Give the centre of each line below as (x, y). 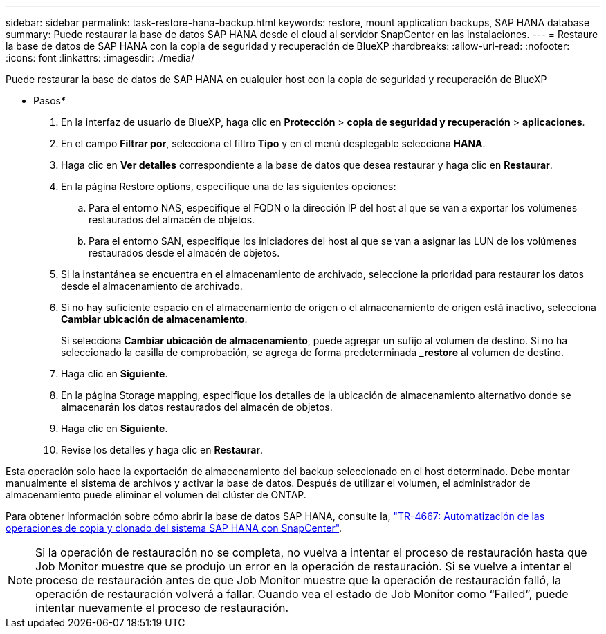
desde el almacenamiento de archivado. (152, 286)
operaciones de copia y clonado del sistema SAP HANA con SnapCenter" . (174, 528)
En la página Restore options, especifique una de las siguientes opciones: (229, 186)
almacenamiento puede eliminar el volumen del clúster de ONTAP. (156, 495)
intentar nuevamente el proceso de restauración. (162, 608)
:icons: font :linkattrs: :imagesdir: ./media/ (100, 58)
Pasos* (49, 101)
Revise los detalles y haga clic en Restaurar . (162, 450)
